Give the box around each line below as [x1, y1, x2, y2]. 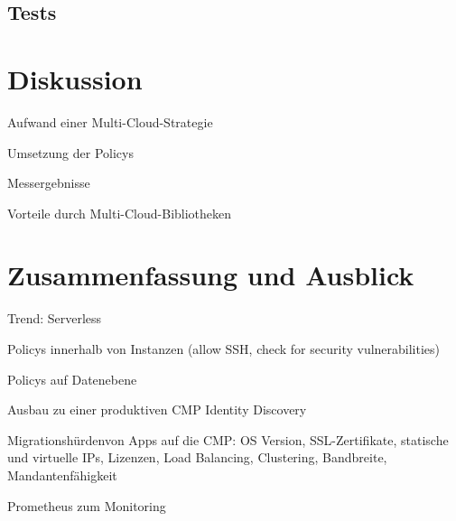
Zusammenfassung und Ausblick [7, 256, 414, 293]
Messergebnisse [7, 173, 90, 192]
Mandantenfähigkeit [7, 465, 117, 484]
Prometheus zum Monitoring [7, 496, 166, 515]
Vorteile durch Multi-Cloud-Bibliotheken [7, 203, 232, 222]
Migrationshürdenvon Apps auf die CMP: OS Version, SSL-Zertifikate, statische [7, 430, 449, 449]
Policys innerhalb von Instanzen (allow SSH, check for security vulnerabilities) [7, 340, 441, 358]
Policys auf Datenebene [7, 369, 137, 388]
